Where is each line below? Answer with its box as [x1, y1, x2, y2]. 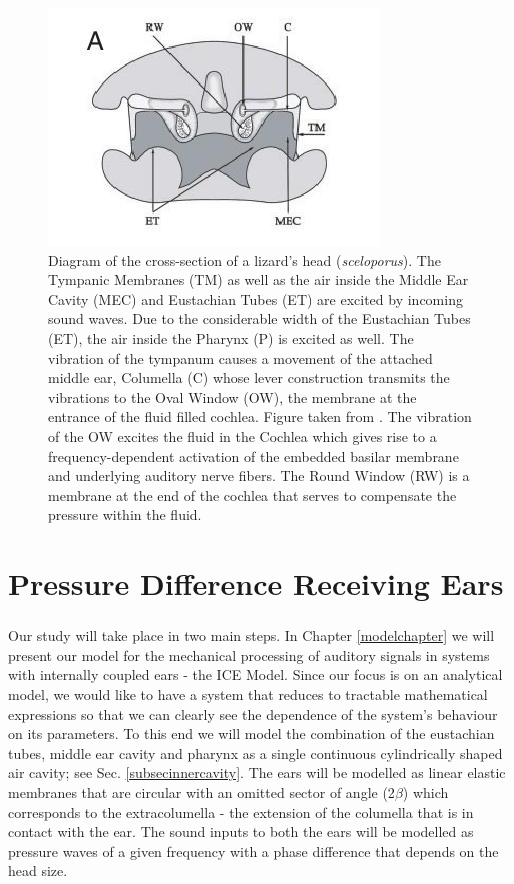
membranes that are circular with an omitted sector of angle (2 [8, 781, 395, 802]
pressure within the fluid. [48, 504, 202, 525]
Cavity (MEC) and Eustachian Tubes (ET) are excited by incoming [48, 288, 463, 309]
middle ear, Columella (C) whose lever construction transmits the [48, 367, 450, 388]
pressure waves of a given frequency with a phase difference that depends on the [8, 840, 499, 861]
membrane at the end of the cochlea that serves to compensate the [48, 484, 457, 505]
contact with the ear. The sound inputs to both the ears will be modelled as [8, 821, 474, 842]
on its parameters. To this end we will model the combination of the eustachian [8, 723, 495, 744]
